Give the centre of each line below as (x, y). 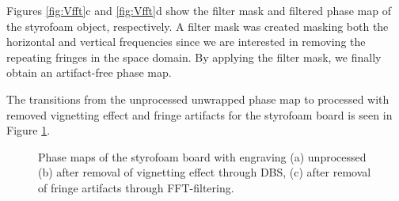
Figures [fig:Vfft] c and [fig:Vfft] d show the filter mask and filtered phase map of (199, 10)
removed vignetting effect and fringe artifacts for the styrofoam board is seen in (199, 114)
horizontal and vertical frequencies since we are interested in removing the (186, 42)
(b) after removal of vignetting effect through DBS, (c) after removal (205, 172)
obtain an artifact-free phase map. (89, 72)
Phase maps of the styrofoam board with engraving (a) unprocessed (202, 156)
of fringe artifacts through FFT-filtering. (136, 187)
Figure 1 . (28, 130)
